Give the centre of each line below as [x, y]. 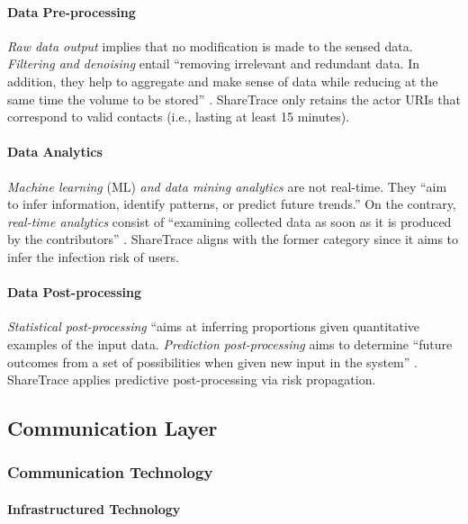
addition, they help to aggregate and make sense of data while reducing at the [223, 81]
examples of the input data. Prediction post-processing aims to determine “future [230, 343]
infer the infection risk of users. [93, 256]
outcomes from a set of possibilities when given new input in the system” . [212, 361]
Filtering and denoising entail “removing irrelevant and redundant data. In [214, 63]
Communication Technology [110, 472]
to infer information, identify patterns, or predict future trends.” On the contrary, [232, 204]
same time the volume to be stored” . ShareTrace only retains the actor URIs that [234, 99]
